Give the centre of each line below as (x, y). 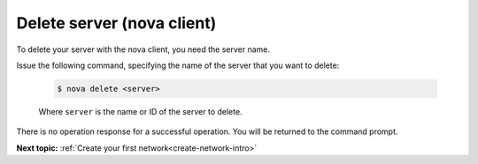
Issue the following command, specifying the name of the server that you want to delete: (178, 65)
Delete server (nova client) (116, 23)
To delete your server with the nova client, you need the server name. (143, 49)
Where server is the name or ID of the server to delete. (140, 111)
